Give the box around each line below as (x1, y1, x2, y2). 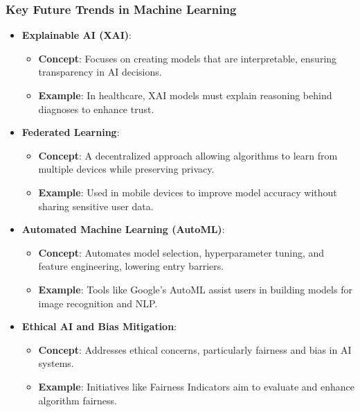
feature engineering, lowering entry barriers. (38, 259, 224, 273)
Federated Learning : (21, 125, 120, 139)
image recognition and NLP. (38, 295, 158, 310)
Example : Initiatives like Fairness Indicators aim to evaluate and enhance (38, 379, 355, 393)
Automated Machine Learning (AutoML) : (21, 222, 225, 237)
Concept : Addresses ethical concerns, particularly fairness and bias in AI (38, 342, 352, 357)
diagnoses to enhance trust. (38, 101, 154, 116)
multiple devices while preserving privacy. (38, 162, 215, 176)
